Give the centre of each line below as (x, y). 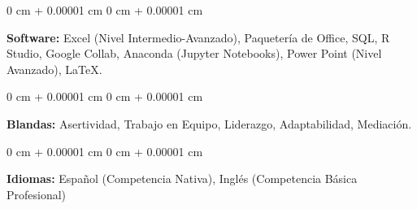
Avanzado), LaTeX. (54, 69)
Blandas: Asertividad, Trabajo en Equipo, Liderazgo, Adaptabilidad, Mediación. (209, 123)
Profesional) (37, 194)
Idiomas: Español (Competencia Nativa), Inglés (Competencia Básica (182, 179)
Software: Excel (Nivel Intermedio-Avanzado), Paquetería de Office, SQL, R (198, 37)
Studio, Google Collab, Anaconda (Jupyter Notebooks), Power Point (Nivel (194, 53)
